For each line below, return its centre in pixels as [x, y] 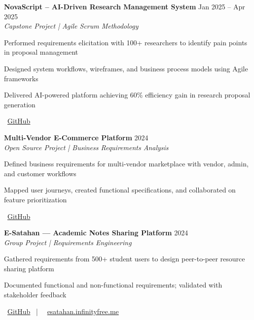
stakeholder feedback [35, 295]
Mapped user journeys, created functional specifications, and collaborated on [120, 190]
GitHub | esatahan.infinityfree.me [63, 311]
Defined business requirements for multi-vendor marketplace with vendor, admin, [126, 164]
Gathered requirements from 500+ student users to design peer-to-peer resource [125, 259]
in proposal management [41, 52]
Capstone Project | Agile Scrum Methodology [71, 26]
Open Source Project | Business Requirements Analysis [86, 147]
